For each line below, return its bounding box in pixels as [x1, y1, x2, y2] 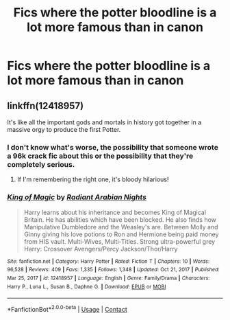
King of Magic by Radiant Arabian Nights [7, 192, 147, 202]
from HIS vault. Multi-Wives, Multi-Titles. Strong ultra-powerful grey [23, 237, 216, 245]
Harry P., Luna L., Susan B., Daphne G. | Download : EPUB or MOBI [7, 283, 166, 290]
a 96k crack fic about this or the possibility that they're [7, 151, 194, 161]
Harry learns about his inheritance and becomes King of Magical [23, 208, 207, 216]
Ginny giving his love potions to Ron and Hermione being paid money [23, 230, 219, 238]
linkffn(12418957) [7, 100, 84, 111]
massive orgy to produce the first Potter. [7, 126, 121, 133]
